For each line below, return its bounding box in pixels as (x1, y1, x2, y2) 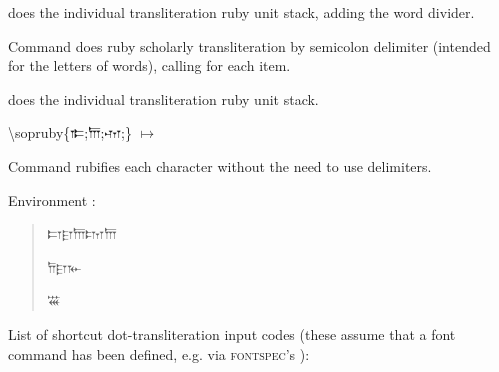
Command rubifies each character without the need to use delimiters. (8, 155, 432, 176)
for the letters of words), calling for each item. (8, 55, 291, 76)
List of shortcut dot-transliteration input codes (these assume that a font (8, 323, 456, 344)
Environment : (8, 189, 96, 210)
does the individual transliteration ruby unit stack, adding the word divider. (8, 2, 475, 22)
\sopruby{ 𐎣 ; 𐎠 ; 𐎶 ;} (8, 122, 132, 143)
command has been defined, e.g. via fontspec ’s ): (8, 343, 310, 364)
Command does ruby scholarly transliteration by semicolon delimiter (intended (8, 35, 491, 56)
